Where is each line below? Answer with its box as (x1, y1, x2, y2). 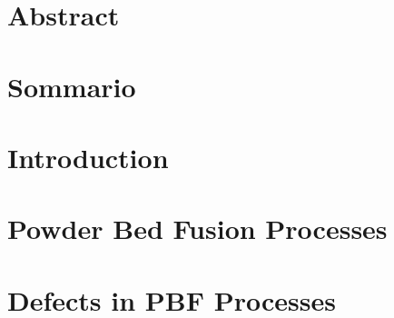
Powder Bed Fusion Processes (7, 210, 388, 247)
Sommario (7, 67, 136, 104)
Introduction (7, 138, 169, 175)
